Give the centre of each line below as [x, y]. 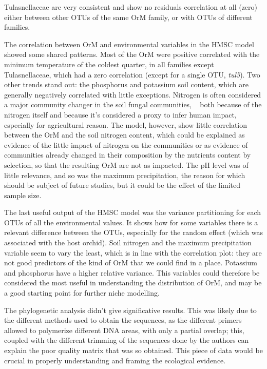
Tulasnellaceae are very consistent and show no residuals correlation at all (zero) [131, 7]
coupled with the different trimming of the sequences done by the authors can [127, 340]
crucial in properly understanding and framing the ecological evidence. [115, 360]
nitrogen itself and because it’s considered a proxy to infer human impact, [120, 114]
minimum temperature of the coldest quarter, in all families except [109, 64]
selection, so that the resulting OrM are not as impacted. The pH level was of [126, 164]
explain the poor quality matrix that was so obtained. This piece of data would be [133, 350]
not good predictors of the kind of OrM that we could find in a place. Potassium [131, 263]
